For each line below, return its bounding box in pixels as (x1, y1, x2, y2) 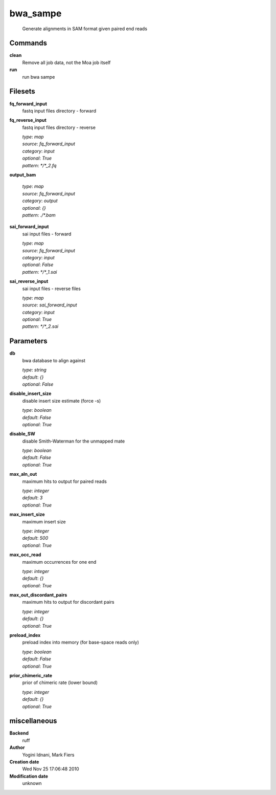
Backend (9, 730, 29, 736)
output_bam (9, 172, 36, 178)
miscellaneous (9, 717, 57, 725)
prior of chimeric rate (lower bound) (22, 679, 98, 686)
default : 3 (22, 495, 43, 501)
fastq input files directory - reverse (22, 124, 96, 130)
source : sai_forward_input (22, 302, 77, 308)
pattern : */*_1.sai (22, 269, 57, 275)
